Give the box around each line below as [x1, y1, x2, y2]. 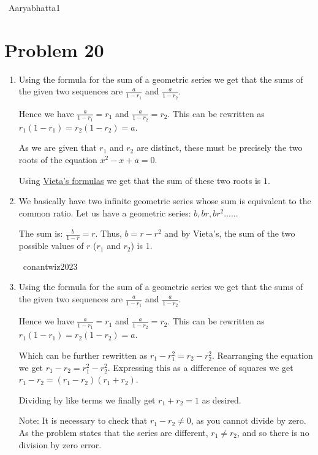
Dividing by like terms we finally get [18, 393, 156, 406]
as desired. [202, 393, 241, 406]
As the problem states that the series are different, [18, 426, 208, 438]
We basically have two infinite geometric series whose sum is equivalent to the [18, 194, 311, 207]
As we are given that [18, 141, 97, 154]
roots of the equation [18, 153, 97, 166]
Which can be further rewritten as [18, 349, 148, 362]
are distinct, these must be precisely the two [136, 141, 303, 154]
